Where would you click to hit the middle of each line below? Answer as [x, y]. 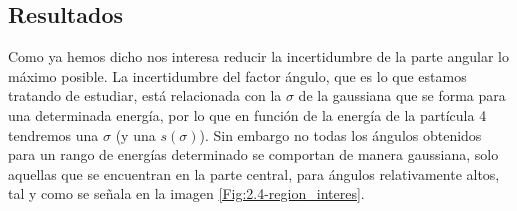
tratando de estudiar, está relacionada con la [145, 95]
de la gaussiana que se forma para [402, 95]
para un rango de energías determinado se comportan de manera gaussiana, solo [253, 154]
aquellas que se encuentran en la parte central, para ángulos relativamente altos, [254, 173]
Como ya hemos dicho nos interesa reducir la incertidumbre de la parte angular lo [258, 56]
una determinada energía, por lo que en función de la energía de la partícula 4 [247, 114]
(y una [135, 134]
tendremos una [53, 134]
